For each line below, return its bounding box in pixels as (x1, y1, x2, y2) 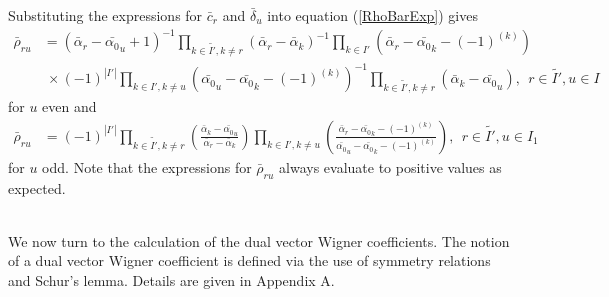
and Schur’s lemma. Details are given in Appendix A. (8, 269, 335, 290)
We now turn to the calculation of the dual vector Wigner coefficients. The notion (8, 230, 510, 251)
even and (42, 96, 97, 117)
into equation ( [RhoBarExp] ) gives (267, 5, 478, 25)
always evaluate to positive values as (279, 156, 502, 177)
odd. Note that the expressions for (42, 156, 252, 177)
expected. (8, 177, 66, 198)
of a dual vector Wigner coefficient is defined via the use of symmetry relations (8, 250, 491, 271)
